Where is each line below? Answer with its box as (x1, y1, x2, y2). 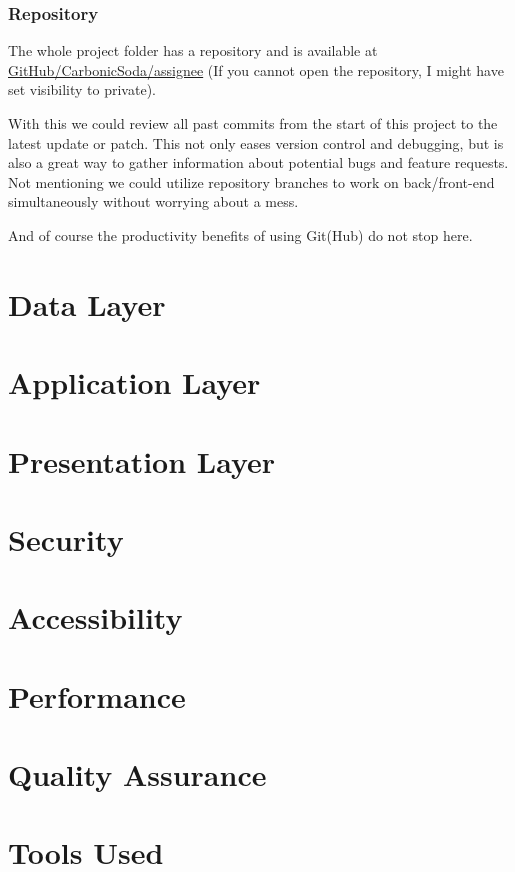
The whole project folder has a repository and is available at (8, 40, 378, 61)
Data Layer (8, 283, 166, 324)
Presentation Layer (8, 440, 276, 481)
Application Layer (8, 362, 261, 403)
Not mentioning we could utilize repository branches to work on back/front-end (8, 171, 495, 192)
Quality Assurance (8, 754, 267, 794)
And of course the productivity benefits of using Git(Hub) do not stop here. (8, 224, 473, 245)
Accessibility (8, 597, 183, 638)
